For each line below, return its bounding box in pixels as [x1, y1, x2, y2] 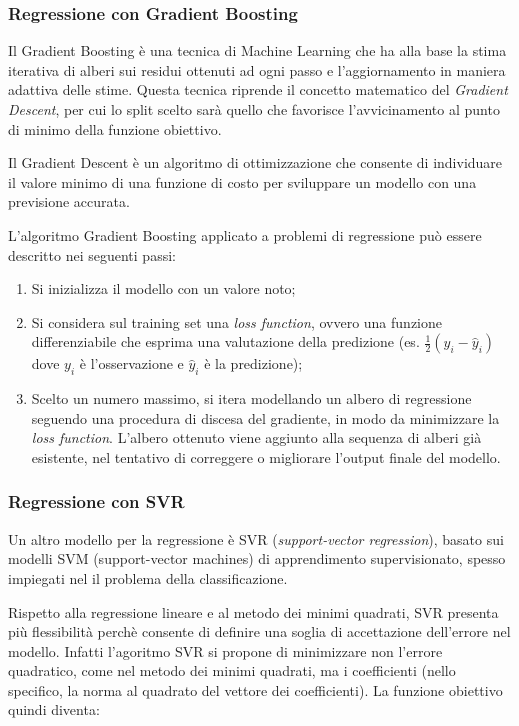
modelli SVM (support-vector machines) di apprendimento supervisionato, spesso [8, 548, 506, 569]
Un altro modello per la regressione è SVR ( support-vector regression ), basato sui [8, 528, 504, 549]
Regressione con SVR [8, 489, 185, 514]
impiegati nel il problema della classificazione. [8, 567, 288, 588]
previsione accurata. [8, 191, 130, 212]
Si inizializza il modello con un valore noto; [31, 278, 296, 299]
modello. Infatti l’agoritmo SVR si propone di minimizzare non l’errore [8, 640, 443, 661]
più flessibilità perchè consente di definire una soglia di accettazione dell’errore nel [8, 621, 511, 642]
